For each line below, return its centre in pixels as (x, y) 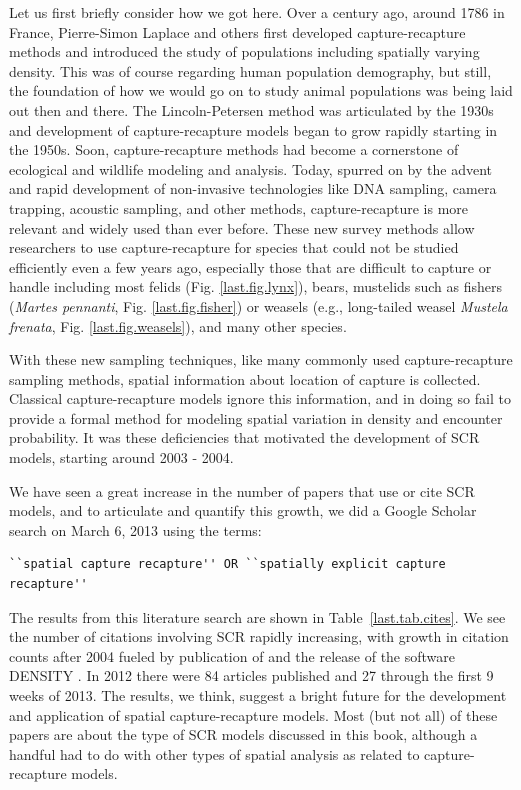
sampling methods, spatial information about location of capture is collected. (245, 378)
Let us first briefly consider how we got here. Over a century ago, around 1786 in (257, 12)
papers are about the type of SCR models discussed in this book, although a (243, 734)
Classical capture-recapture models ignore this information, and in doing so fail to (260, 398)
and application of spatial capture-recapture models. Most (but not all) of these (253, 714)
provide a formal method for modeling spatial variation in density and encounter (256, 417)
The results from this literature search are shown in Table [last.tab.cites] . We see (257, 616)
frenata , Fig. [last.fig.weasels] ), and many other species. (178, 325)
